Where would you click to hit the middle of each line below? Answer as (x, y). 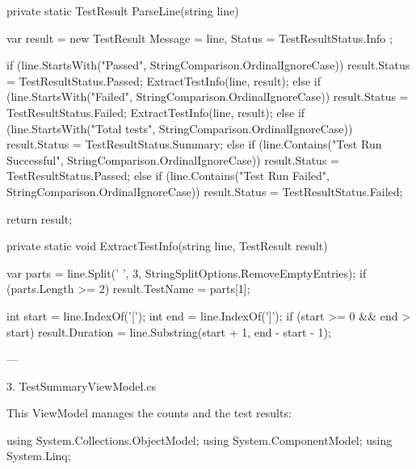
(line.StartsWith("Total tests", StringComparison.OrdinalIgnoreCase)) (180, 128)
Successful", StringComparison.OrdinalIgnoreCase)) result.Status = (173, 159)
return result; (40, 218)
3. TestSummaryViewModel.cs (81, 385)
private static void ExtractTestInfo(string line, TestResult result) (167, 246)
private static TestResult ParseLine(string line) (123, 10)
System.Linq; (39, 456)
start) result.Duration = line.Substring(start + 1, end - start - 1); (169, 331)
